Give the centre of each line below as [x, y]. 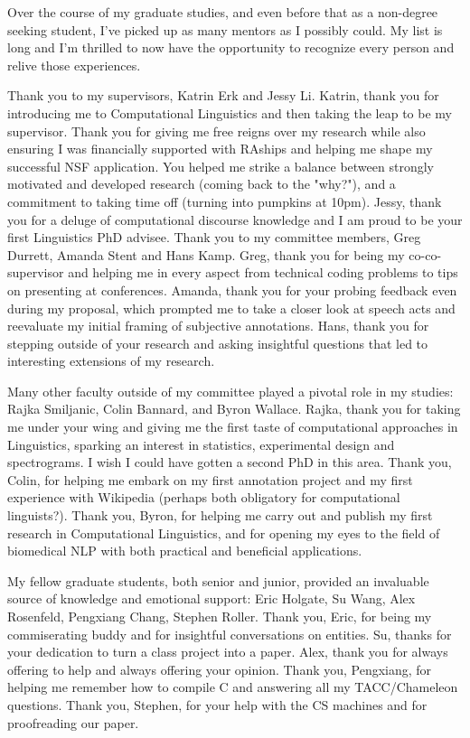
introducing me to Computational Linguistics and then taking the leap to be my [230, 112]
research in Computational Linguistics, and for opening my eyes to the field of [224, 532]
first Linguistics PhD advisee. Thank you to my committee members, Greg [214, 237]
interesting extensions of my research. [111, 361]
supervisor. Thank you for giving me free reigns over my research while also [216, 131]
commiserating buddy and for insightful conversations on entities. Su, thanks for [230, 634]
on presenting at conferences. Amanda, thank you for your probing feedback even [232, 290]
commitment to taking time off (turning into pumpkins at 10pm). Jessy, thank [225, 201]
